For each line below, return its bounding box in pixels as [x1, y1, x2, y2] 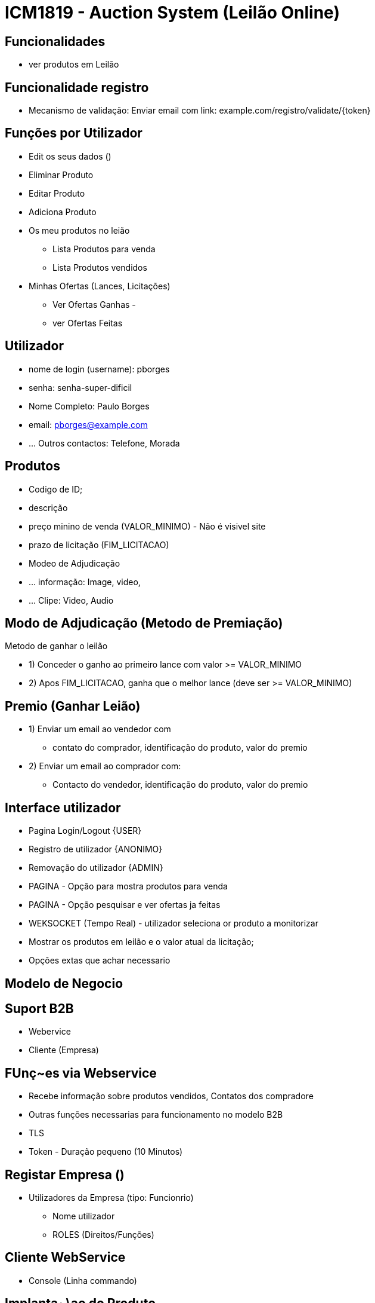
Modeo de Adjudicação [29, 558, 120, 568]
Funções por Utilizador [5, 126, 142, 141]
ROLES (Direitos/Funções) [52, 1229, 154, 1240]
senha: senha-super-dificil [29, 382, 132, 393]
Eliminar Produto [29, 169, 94, 180]
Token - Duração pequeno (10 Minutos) [29, 1146, 183, 1157]
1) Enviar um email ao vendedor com [29, 724, 171, 735]
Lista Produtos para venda [52, 243, 156, 254]
